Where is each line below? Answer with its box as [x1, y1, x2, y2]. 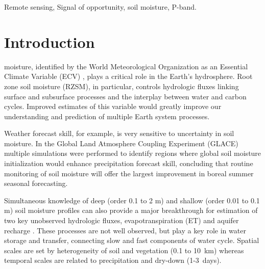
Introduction [4, 31, 95, 52]
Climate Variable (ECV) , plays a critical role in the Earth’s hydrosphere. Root [4, 71, 253, 82]
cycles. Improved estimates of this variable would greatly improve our [4, 101, 222, 112]
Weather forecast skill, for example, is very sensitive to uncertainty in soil [4, 128, 234, 139]
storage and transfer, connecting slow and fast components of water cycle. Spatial [4, 235, 259, 246]
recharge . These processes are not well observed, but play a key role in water [4, 225, 246, 235]
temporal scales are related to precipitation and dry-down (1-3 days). [4, 255, 222, 265]
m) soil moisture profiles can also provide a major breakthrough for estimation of [4, 205, 258, 216]
